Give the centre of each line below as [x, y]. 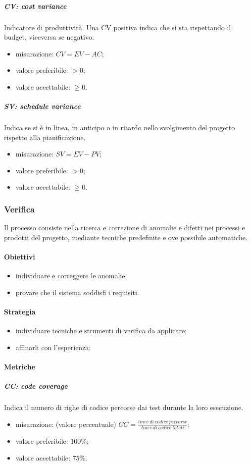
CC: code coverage [36, 386]
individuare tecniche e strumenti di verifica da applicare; [101, 331]
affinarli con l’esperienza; [53, 347]
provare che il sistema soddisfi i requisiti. [77, 292]
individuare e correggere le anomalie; [71, 276]
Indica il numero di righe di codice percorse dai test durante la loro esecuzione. [124, 407]
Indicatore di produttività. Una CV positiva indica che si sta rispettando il [118, 27]
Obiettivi [20, 257]
